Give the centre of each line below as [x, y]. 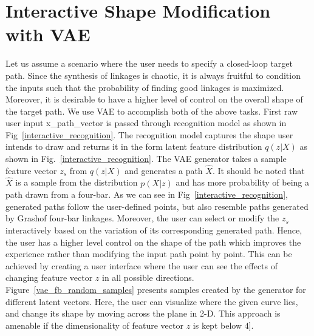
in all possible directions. [148, 277]
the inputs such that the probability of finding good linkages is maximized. [145, 87]
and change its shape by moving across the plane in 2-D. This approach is [143, 313]
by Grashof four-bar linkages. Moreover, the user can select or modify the [142, 218]
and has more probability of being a [243, 182]
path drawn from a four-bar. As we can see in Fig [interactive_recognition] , [147, 194]
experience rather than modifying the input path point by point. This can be [149, 254]
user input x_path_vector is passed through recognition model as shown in [146, 123]
